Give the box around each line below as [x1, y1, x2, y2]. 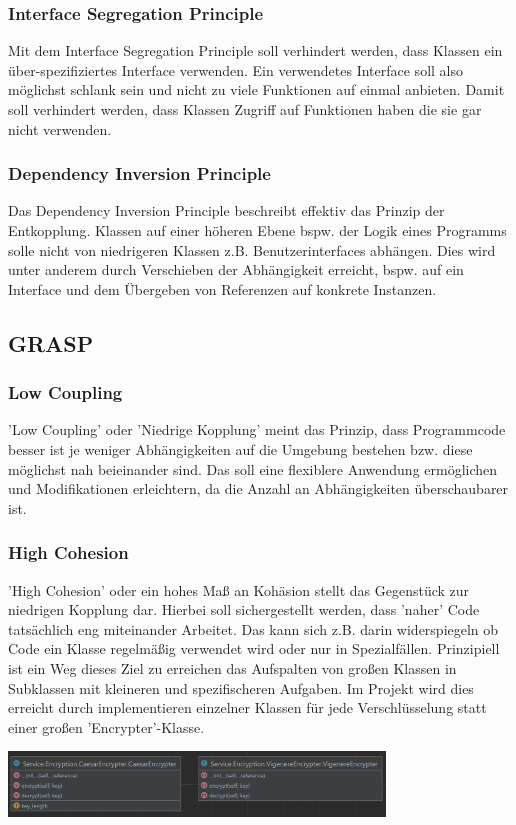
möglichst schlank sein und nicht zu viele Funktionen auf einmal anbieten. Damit [8, 79, 505, 100]
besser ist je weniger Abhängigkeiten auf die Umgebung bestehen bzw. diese [8, 438, 473, 459]
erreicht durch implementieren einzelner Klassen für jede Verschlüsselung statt [8, 697, 487, 718]
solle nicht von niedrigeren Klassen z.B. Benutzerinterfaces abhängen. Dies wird [8, 239, 496, 260]
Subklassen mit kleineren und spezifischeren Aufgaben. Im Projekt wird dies [8, 677, 474, 698]
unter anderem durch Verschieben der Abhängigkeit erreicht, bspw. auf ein [8, 259, 464, 280]
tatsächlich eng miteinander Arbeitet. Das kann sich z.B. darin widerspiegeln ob [8, 618, 499, 639]
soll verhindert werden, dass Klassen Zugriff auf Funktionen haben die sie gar [8, 99, 482, 119]
